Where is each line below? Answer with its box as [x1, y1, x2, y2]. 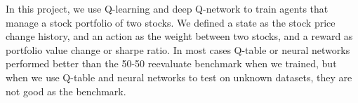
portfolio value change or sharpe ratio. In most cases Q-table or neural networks [6, 42, 350, 57]
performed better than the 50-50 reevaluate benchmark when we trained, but [6, 56, 337, 71]
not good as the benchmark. [6, 83, 126, 98]
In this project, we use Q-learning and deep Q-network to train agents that [6, 1, 329, 15]
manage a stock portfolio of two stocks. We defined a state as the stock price [6, 15, 336, 29]
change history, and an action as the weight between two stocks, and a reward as [6, 29, 353, 43]
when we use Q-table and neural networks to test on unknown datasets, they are [6, 69, 352, 84]
